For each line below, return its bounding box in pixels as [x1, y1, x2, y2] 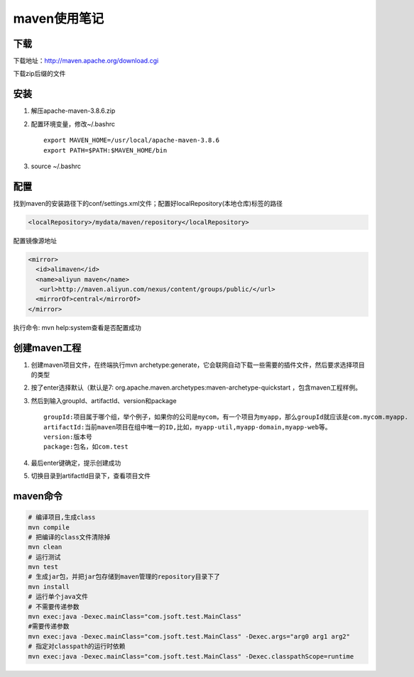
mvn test [28, 563, 59, 571]
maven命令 [13, 490, 63, 502]
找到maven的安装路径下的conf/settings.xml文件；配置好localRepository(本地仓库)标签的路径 [13, 199, 283, 207]
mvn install [28, 583, 70, 590]
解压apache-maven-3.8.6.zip [31, 106, 116, 115]
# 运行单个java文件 [28, 593, 89, 601]
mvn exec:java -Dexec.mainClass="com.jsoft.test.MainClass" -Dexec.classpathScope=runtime [28, 652, 354, 660]
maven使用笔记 [13, 11, 104, 26]
